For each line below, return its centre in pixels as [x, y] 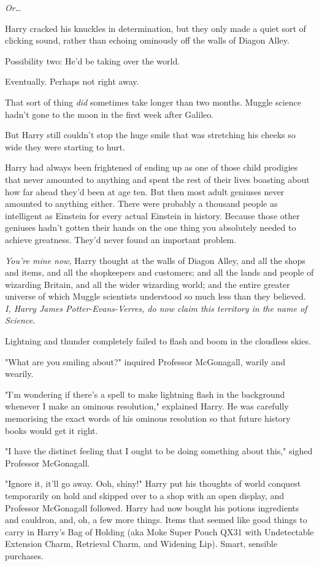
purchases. [24, 555]
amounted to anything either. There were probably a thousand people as [141, 204]
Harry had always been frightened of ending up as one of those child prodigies [152, 167]
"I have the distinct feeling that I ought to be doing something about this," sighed [159, 451]
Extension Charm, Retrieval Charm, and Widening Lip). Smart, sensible [141, 544]
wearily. [19, 374]
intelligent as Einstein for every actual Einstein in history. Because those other [152, 215]
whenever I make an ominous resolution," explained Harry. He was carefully [147, 406]
